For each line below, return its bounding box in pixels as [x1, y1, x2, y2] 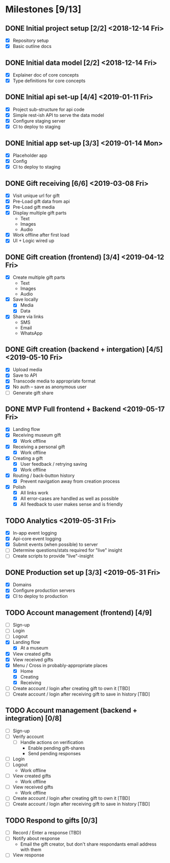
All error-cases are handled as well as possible [20, 495, 119, 501]
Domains [12, 582, 32, 588]
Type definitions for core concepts [12, 78, 86, 84]
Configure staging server [12, 118, 65, 124]
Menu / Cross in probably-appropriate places [12, 662, 108, 668]
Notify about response [12, 835, 60, 842]
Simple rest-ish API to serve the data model [12, 112, 105, 118]
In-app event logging [12, 530, 57, 536]
